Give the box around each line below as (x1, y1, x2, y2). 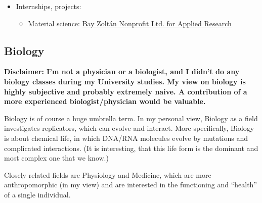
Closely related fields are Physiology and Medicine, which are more (4, 169, 211, 180)
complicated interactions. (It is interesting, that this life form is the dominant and (4, 142, 258, 153)
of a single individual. (4, 189, 71, 199)
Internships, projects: (16, 1, 81, 11)
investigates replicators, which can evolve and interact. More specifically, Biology (4, 123, 254, 133)
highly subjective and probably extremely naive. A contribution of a (4, 86, 247, 96)
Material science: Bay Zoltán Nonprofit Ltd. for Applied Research (28, 18, 232, 28)
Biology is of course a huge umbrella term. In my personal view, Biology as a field (4, 113, 258, 123)
